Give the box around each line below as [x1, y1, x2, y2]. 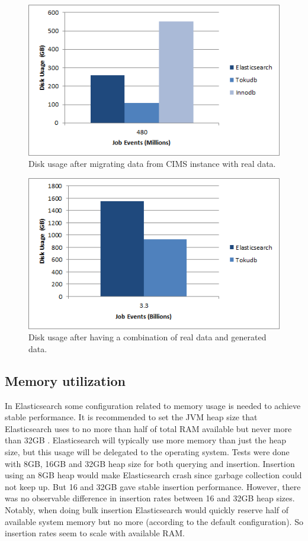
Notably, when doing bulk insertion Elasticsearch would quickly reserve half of [5, 504, 289, 516]
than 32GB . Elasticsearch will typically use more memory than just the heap [5, 434, 286, 446]
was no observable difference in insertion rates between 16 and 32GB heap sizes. [5, 492, 295, 504]
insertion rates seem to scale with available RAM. [5, 527, 185, 539]
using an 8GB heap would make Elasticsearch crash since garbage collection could [5, 469, 302, 481]
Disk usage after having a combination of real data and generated [28, 331, 267, 343]
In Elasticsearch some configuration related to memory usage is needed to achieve [5, 399, 301, 411]
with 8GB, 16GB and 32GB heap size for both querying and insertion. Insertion [5, 457, 295, 469]
